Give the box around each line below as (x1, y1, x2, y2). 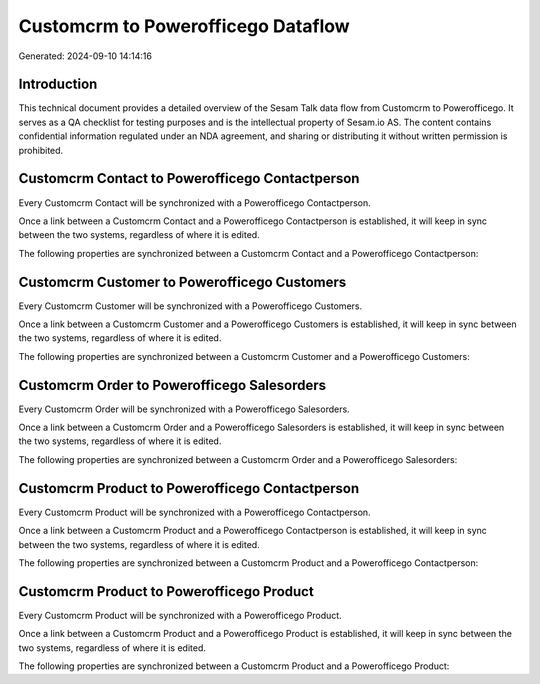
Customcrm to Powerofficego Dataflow (18, 15, 350, 37)
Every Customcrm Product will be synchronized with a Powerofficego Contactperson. (18, 506, 371, 518)
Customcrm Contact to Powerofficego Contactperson (18, 170, 360, 187)
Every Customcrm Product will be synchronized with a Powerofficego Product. (18, 609, 342, 621)
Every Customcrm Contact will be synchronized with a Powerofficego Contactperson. (18, 196, 372, 209)
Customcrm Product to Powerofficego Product (18, 583, 314, 600)
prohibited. (18, 144, 64, 156)
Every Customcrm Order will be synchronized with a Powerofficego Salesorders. (18, 403, 350, 415)
